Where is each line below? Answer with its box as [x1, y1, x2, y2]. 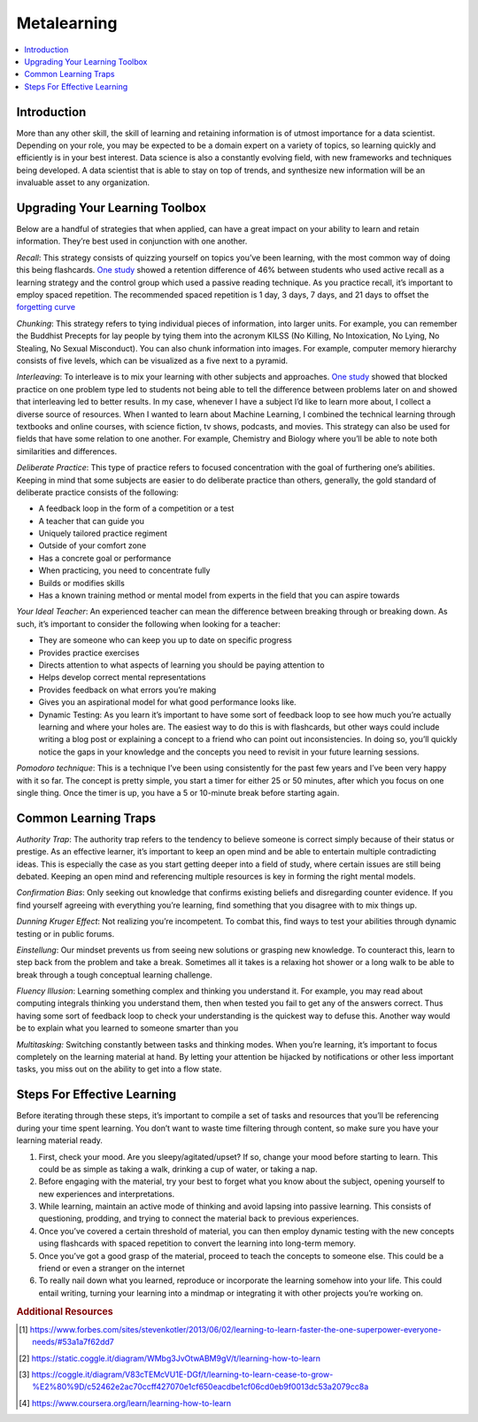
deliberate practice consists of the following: [16, 487, 179, 498]
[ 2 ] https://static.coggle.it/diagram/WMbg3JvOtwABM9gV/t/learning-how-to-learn [19, 1353, 321, 1364]
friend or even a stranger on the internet [38, 1263, 185, 1274]
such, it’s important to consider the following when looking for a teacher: [16, 618, 281, 629]
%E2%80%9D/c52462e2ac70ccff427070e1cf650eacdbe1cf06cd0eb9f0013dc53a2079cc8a [32, 1381, 369, 1392]
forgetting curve [16, 302, 75, 313]
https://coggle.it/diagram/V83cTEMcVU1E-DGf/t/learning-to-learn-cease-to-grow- [31, 1369, 334, 1380]
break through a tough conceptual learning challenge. [16, 970, 212, 980]
